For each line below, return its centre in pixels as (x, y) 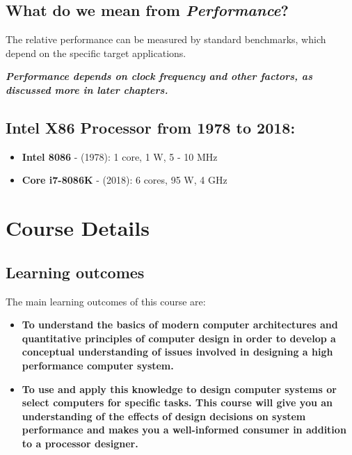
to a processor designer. (80, 443)
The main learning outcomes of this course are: (106, 301)
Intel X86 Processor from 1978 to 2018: (151, 127)
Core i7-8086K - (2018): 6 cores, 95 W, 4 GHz (125, 180)
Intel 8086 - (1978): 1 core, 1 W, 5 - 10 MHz (120, 156)
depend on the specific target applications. (96, 53)
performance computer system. (98, 365)
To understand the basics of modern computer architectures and (180, 325)
